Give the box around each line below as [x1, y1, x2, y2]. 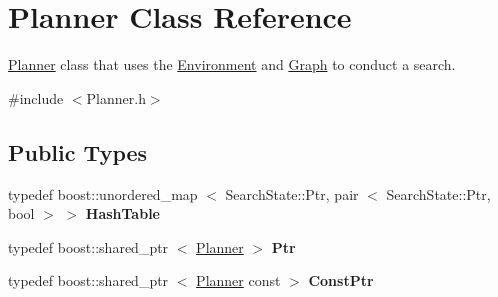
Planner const [196, 270, 281, 291]
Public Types [8, 136, 148, 167]
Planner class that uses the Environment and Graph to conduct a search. [8, 54, 456, 75]
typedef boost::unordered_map [8, 183, 198, 204]
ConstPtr [308, 270, 374, 291]
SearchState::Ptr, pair [225, 183, 359, 204]
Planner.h [86, 87, 146, 108]
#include [8, 87, 64, 108]
